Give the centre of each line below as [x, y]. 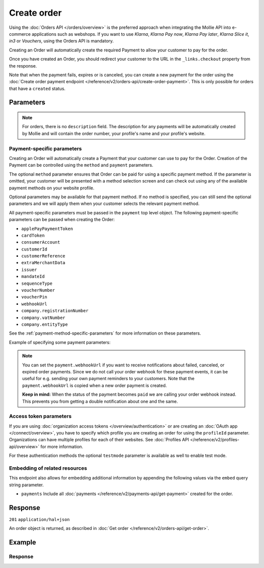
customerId [34, 249]
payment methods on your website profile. [52, 188]
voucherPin [34, 297]
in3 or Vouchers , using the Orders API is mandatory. [61, 41]
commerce [20, 34]
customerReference [43, 256]
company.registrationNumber [55, 311]
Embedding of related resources [48, 468]
